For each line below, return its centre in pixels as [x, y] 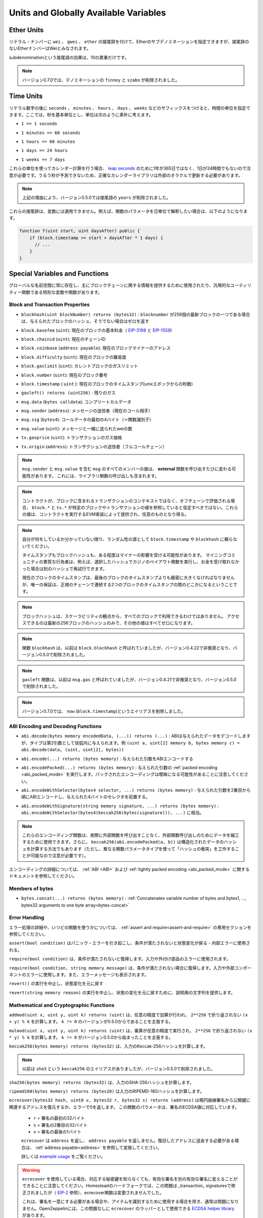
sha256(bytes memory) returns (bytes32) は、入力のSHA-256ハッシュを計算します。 [102, 1082]
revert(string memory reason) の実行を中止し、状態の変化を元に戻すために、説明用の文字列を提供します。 [122, 992]
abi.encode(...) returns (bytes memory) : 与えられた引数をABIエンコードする [107, 759]
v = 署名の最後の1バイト [57, 1132]
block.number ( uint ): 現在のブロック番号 [64, 375]
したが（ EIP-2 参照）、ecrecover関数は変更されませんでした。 [102, 1192]
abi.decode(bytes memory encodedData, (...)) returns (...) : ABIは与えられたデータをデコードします [136, 736]
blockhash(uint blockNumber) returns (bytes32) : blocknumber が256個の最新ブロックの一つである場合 [136, 314]
